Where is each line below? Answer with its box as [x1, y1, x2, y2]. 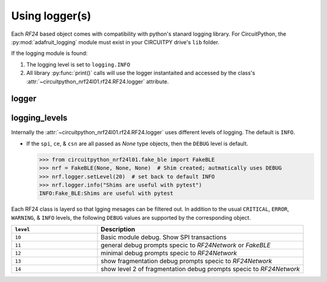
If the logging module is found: [11, 50, 88, 57]
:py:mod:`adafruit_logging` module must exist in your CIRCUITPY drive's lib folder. [11, 38, 220, 45]
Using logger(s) [11, 9, 91, 22]
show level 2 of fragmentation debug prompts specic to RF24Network [101, 265, 300, 274]
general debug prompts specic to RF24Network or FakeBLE [101, 241, 271, 249]
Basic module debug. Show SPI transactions [101, 233, 227, 241]
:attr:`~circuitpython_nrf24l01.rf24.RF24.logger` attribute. [26, 77, 169, 85]
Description [101, 225, 136, 234]
